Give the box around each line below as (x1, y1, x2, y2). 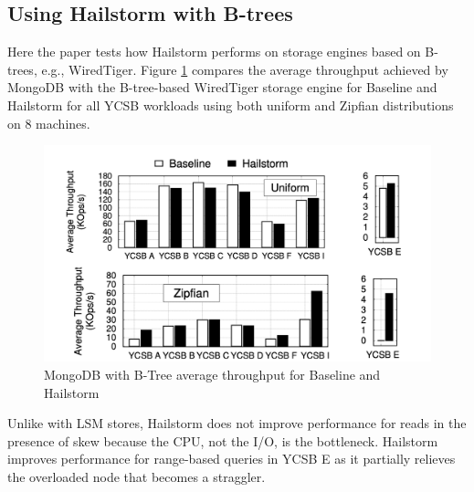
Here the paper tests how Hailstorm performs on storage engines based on (7, 42, 421, 61)
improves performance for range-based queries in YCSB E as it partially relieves (7, 449, 456, 468)
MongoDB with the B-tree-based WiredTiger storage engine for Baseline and (7, 78, 437, 97)
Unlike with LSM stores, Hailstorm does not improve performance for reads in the (7, 413, 467, 433)
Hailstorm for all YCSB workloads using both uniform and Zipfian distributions (7, 95, 454, 114)
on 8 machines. (7, 113, 90, 132)
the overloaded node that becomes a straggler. (7, 466, 266, 486)
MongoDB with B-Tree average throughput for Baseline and (44, 365, 381, 384)
